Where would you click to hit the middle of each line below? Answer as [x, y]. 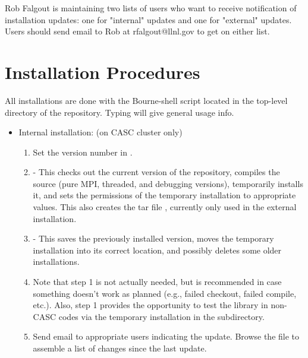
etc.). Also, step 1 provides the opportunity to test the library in [150, 305]
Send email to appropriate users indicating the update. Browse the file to [166, 336]
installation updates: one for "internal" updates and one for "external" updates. [148, 19]
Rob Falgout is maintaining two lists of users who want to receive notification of [151, 8]
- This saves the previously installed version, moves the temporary [153, 238]
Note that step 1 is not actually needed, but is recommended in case [157, 282]
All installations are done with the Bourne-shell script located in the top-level [146, 100]
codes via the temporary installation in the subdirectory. [161, 316]
